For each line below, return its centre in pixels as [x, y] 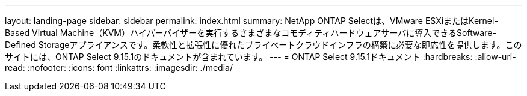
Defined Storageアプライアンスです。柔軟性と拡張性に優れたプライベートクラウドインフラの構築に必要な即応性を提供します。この [263, 45]
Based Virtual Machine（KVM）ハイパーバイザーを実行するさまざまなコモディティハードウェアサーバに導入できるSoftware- [251, 33]
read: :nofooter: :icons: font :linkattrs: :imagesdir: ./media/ [119, 67]
